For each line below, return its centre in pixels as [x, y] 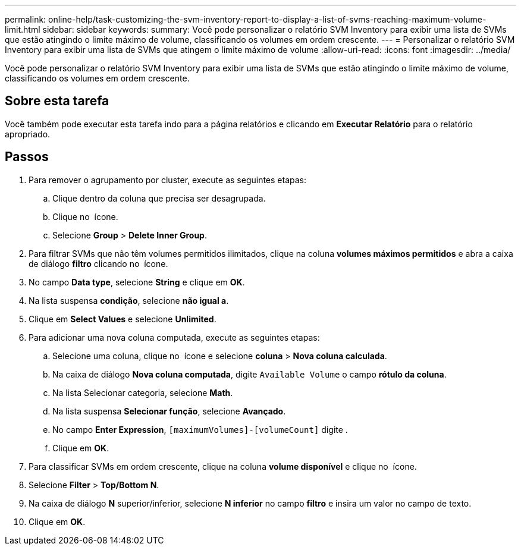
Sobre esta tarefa [57, 101]
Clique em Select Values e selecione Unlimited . [123, 319]
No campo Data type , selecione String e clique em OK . [137, 282]
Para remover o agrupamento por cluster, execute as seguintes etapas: [168, 180]
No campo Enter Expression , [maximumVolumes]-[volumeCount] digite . [200, 429]
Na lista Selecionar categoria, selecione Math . [143, 392]
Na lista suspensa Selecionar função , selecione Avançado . [169, 411]
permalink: [26, 19]
